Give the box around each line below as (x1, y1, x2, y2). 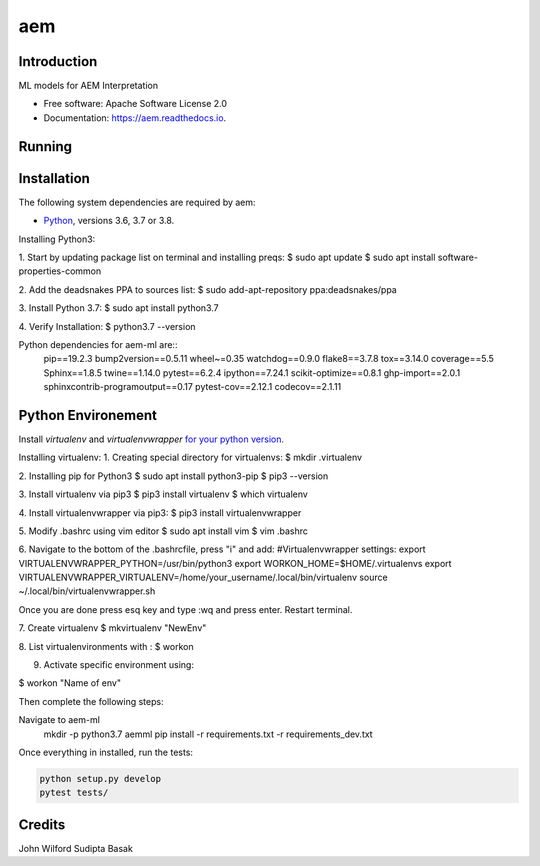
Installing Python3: (18, 233, 96, 245)
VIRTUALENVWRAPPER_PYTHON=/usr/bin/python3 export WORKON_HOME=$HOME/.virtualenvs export (18, 557, 452, 569)
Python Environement (18, 406, 158, 424)
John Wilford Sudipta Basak (18, 842, 134, 854)
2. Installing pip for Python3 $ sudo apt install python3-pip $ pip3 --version (18, 470, 329, 482)
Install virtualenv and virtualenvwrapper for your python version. (18, 433, 285, 445)
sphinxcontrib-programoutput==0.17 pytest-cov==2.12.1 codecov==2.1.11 (43, 381, 342, 393)
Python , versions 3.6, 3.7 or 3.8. (43, 215, 175, 227)
